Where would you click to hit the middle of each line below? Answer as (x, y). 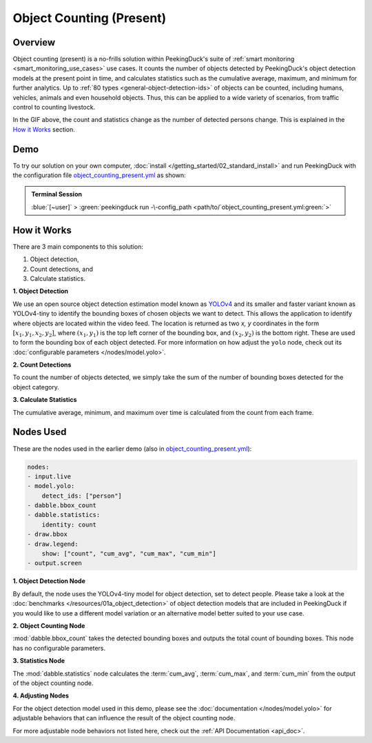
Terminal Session (57, 194)
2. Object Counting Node (49, 625)
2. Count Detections (42, 365)
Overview (34, 42)
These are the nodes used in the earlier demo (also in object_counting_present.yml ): (132, 449)
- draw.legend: (53, 544)
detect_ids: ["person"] (82, 496)
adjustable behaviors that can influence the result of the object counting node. (124, 718)
